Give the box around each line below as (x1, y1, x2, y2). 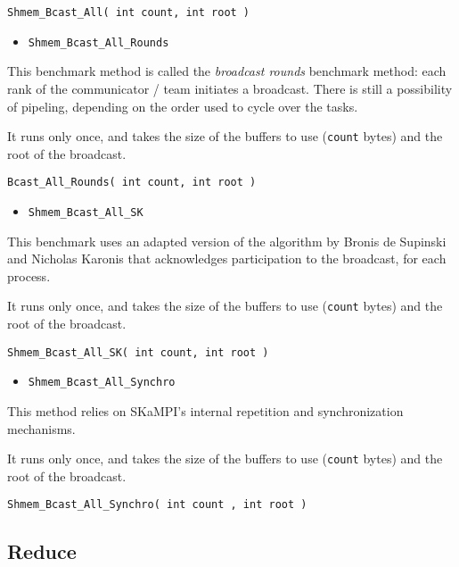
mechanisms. (7, 419, 76, 438)
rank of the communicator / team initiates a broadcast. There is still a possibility (7, 79, 453, 97)
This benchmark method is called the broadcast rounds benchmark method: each (7, 62, 447, 80)
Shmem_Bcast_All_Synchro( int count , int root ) (7, 498, 307, 512)
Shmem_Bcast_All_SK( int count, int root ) (7, 346, 269, 359)
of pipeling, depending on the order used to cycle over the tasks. (7, 96, 358, 115)
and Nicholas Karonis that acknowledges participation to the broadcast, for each (7, 249, 447, 268)
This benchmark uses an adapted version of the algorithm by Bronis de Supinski (7, 231, 447, 250)
